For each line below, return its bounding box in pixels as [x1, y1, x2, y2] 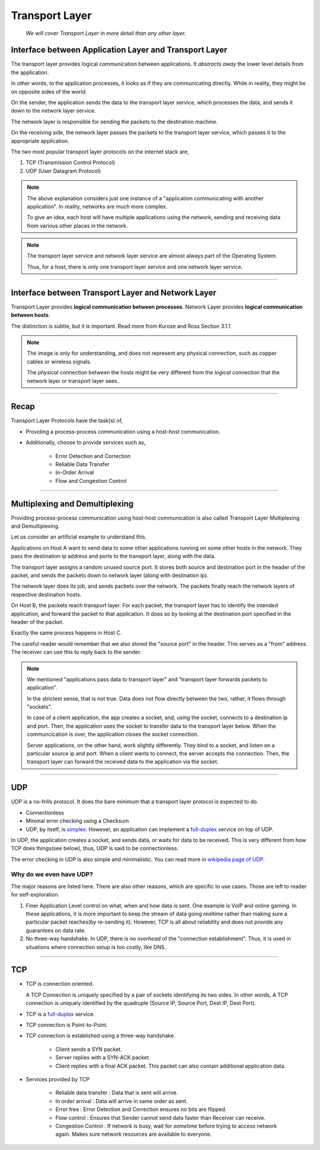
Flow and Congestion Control [55, 477, 127, 484]
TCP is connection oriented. [25, 981, 94, 988]
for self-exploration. [11, 891, 60, 898]
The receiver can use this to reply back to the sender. [11, 649, 142, 656]
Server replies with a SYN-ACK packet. [55, 1054, 151, 1061]
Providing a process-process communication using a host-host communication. [25, 428, 220, 435]
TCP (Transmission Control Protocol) [25, 159, 116, 166]
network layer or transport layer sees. [27, 377, 119, 385]
